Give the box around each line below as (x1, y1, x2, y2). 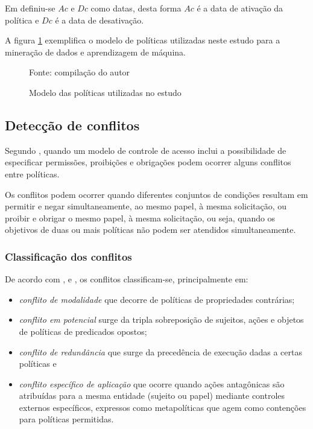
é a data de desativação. (55, 13, 144, 26)
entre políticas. (5, 167, 60, 180)
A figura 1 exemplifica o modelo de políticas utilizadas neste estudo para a (5, 34, 280, 46)
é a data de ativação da (197, 2, 283, 14)
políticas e (19, 357, 57, 370)
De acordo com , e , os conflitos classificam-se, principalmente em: (5, 273, 248, 285)
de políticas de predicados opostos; (19, 325, 147, 337)
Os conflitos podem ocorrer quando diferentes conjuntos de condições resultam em (5, 188, 308, 200)
